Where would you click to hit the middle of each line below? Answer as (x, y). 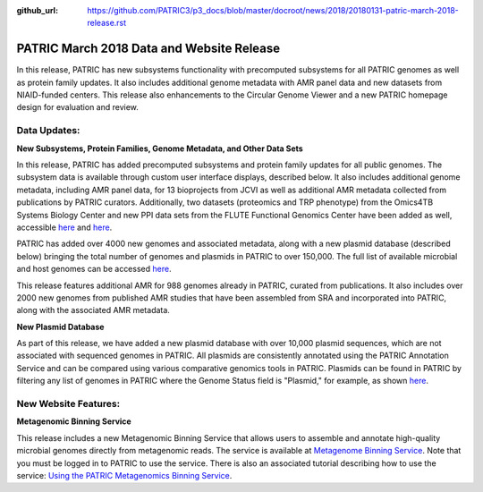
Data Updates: (48, 131)
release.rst (107, 23)
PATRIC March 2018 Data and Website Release (148, 49)
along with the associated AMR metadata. (93, 310)
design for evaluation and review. (77, 107)
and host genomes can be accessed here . (94, 269)
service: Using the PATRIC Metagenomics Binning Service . (124, 475)
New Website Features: (68, 404)
